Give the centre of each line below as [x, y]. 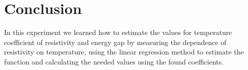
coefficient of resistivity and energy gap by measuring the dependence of [115, 42]
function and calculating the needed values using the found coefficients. [114, 61]
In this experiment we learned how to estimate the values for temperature [118, 32]
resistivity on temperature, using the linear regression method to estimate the [124, 52]
